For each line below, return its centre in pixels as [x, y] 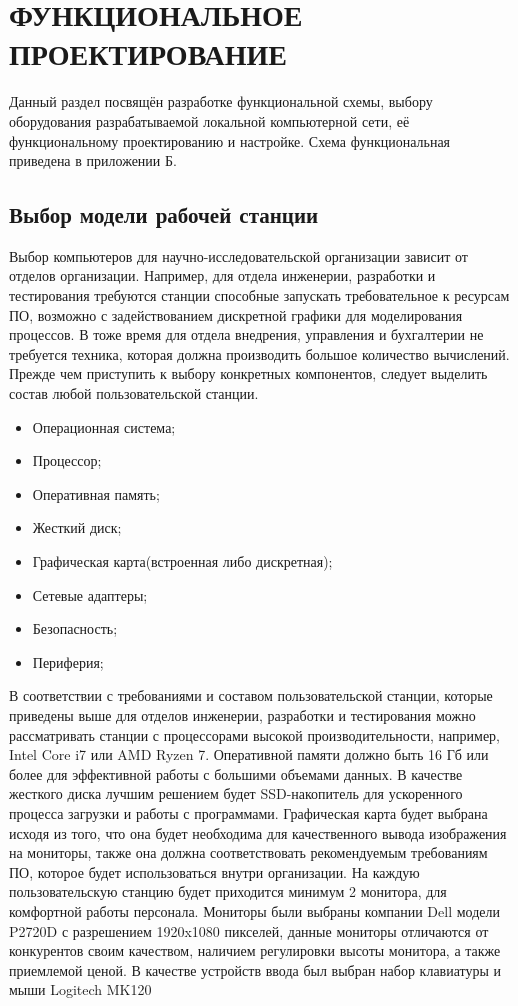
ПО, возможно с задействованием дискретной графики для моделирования [236, 314]
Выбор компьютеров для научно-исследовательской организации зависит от [238, 255]
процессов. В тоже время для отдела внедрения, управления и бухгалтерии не [246, 334]
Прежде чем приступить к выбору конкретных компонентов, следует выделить [248, 373]
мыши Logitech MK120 [80, 989]
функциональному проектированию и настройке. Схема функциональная [230, 140]
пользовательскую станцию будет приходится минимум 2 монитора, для [228, 891]
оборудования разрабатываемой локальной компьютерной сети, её [209, 120]
